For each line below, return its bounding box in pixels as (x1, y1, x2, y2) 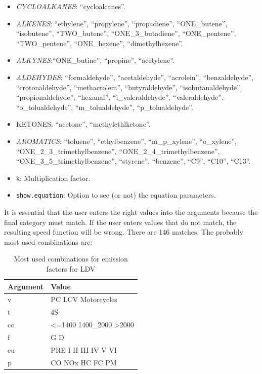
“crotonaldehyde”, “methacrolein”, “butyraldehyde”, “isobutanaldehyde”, (16, 82, 242, 92)
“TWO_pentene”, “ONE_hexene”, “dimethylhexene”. (16, 38, 183, 48)
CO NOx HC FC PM (51, 357, 117, 367)
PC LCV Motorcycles (51, 294, 117, 305)
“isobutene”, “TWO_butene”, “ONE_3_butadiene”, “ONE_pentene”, (16, 28, 236, 39)
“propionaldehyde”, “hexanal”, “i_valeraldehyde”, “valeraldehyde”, (16, 92, 224, 102)
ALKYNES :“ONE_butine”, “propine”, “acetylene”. (16, 55, 174, 65)
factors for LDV (46, 264, 96, 274)
